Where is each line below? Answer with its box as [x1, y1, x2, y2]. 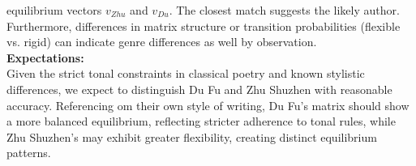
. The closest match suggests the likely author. [169, 2, 400, 18]
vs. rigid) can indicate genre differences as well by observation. [6, 33, 317, 50]
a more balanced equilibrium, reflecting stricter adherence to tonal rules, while [6, 113, 396, 130]
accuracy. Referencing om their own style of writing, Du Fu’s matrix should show [6, 96, 410, 113]
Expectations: [6, 49, 84, 66]
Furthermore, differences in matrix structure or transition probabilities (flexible [6, 17, 401, 34]
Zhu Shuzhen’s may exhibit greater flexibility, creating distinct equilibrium [6, 128, 377, 145]
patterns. [6, 144, 51, 161]
